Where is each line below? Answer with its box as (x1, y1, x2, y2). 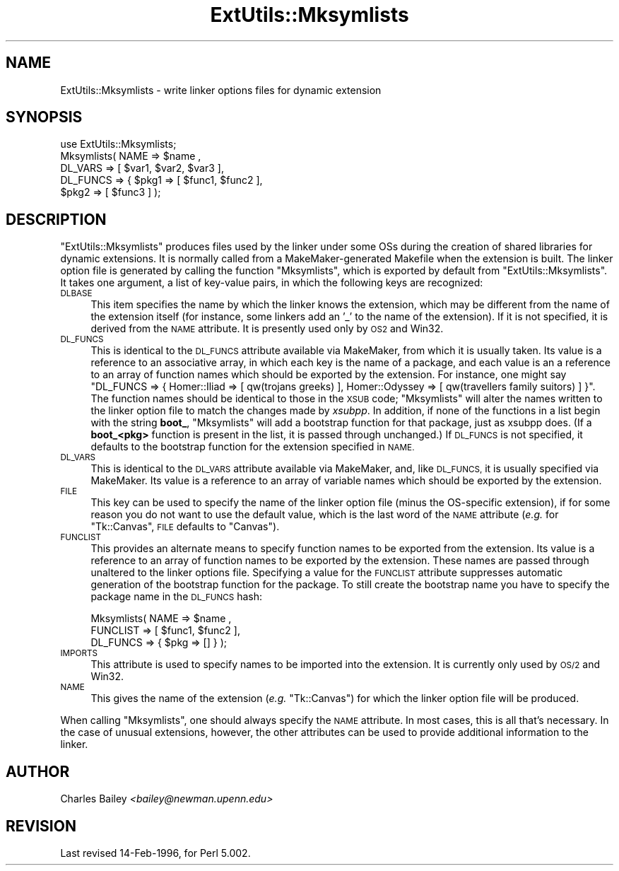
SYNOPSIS (6, 108, 83, 127)
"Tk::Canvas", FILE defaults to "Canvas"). (90, 520, 280, 533)
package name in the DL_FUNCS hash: (90, 590, 263, 603)
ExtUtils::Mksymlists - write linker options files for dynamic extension (60, 83, 382, 96)
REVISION (6, 817, 76, 835)
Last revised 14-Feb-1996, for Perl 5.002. (60, 846, 251, 859)
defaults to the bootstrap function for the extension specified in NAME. (90, 440, 415, 453)
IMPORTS (60, 648, 98, 659)
